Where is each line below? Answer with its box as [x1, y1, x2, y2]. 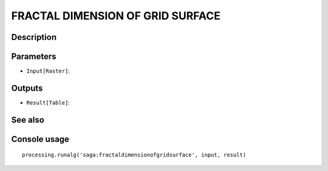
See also [11, 115, 45, 125]
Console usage [11, 134, 70, 144]
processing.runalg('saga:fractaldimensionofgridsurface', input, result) [22, 152, 247, 158]
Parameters [11, 51, 56, 62]
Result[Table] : [26, 98, 70, 106]
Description [11, 32, 57, 42]
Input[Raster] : [26, 67, 70, 75]
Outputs [11, 83, 43, 93]
